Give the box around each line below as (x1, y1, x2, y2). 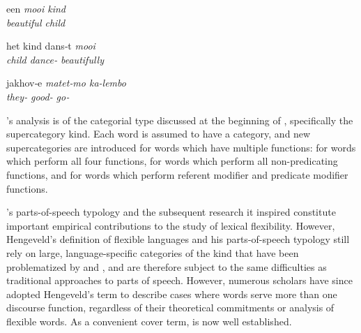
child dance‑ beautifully (6, 52, 104, 66)
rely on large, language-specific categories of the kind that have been (6, 245, 299, 260)
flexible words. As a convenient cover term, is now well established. (6, 313, 292, 328)
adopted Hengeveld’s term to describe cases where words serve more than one (6, 286, 337, 301)
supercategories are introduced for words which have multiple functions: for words (6, 140, 356, 154)
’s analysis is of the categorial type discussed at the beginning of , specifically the (6, 112, 353, 127)
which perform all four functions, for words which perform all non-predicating (6, 154, 338, 168)
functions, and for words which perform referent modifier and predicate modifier (6, 167, 348, 182)
